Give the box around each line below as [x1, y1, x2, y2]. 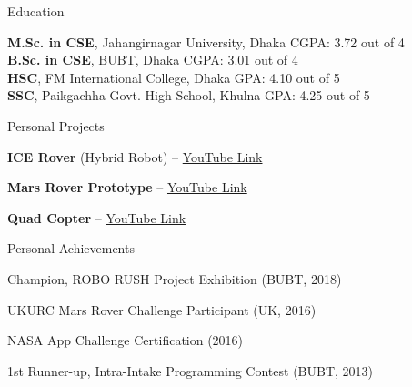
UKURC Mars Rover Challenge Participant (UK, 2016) [7, 300, 317, 319]
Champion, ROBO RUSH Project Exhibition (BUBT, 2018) [7, 269, 342, 288]
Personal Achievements [7, 239, 135, 258]
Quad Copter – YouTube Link [7, 208, 186, 227]
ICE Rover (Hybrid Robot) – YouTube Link [7, 147, 263, 166]
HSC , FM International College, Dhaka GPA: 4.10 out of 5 [7, 67, 340, 87]
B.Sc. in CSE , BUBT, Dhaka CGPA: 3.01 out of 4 [7, 50, 298, 69]
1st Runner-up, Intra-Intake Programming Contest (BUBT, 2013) [7, 361, 374, 380]
